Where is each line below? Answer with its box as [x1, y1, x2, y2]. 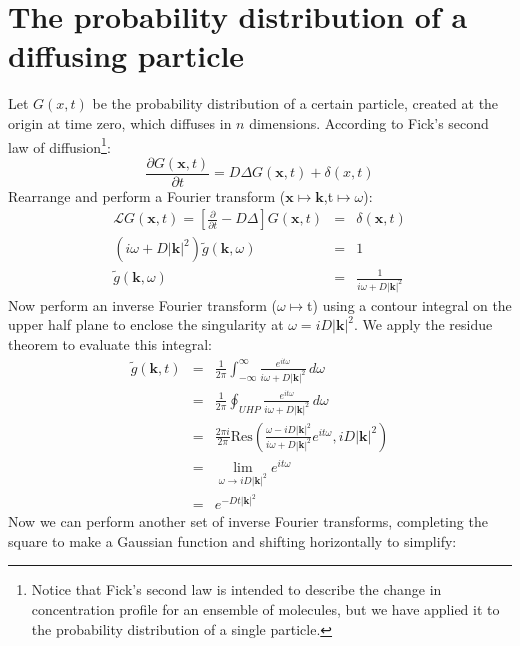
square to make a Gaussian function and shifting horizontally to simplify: [8, 530, 457, 551]
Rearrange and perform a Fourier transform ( [8, 185, 286, 206]
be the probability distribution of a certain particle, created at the [92, 93, 499, 114]
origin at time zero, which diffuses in [8, 112, 232, 133]
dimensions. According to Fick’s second [249, 112, 489, 133]
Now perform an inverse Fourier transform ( [8, 294, 277, 315]
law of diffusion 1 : [8, 133, 111, 157]
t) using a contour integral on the [307, 294, 512, 315]
